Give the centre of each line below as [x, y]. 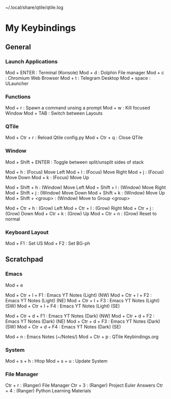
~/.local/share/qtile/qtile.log [34, 7]
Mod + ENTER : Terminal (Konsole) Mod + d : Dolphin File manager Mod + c [85, 72]
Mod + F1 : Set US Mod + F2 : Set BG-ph [48, 243]
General [18, 47]
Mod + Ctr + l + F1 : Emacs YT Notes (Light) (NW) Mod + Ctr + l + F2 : [79, 295]
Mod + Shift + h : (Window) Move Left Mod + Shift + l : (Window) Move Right [86, 187]
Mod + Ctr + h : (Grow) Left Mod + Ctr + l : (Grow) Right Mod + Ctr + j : [80, 208]
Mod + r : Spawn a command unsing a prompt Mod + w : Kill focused [78, 108]
